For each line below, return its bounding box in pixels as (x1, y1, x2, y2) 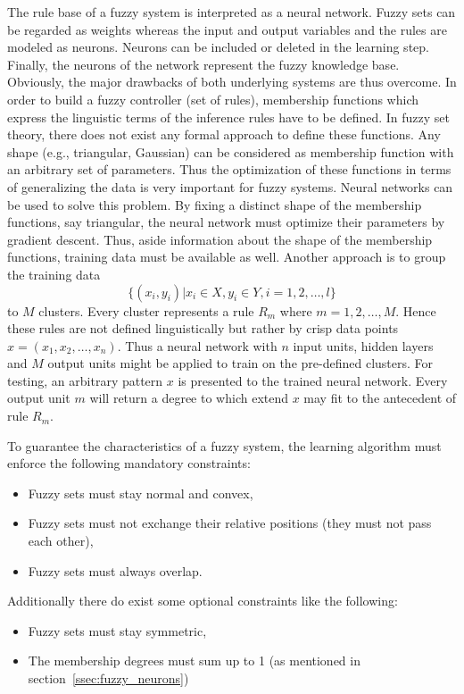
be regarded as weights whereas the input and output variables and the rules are (7, 20, 447, 38)
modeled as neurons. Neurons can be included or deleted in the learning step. (7, 38, 429, 56)
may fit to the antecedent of (303, 389, 457, 407)
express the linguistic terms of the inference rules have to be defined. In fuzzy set (7, 107, 451, 126)
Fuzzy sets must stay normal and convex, (28, 483, 253, 502)
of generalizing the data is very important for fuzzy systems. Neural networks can (7, 177, 453, 196)
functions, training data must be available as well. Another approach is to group (7, 247, 446, 266)
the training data (7, 264, 101, 283)
